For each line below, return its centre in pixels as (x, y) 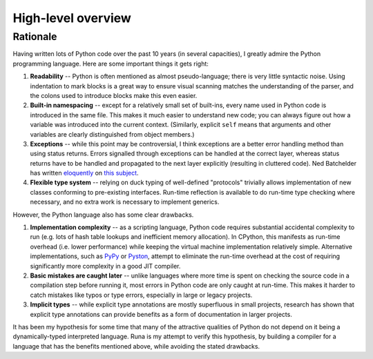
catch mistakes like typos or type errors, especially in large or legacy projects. (141, 295)
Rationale (35, 37)
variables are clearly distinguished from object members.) (112, 134)
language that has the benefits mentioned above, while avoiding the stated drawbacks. (136, 346)
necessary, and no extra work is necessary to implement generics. (125, 202)
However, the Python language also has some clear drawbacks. (103, 215)
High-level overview (72, 18)
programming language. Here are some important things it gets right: (111, 64)
